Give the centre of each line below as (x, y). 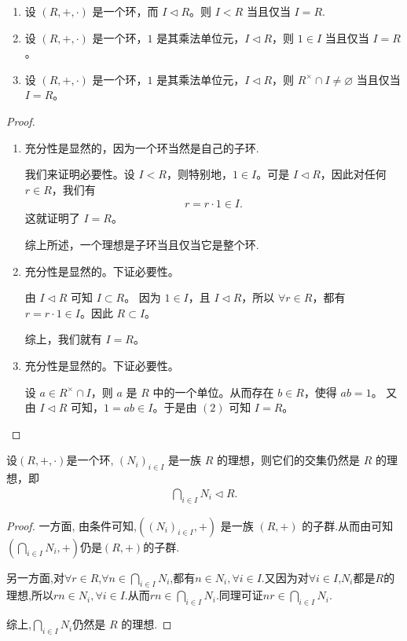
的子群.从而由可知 (348, 525)
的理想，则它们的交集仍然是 (289, 460)
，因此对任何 (353, 174)
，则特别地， (199, 174)
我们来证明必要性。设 (80, 174)
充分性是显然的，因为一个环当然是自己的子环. (142, 147)
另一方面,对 (35, 577)
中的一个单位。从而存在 (213, 392)
